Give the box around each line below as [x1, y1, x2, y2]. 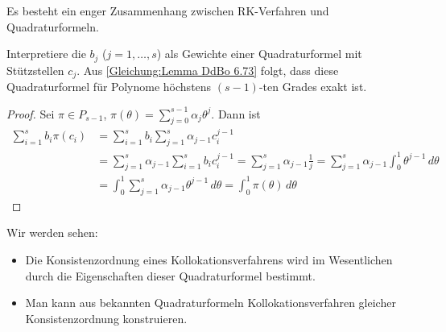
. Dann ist [211, 105, 261, 122]
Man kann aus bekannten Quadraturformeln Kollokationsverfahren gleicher [25, 294, 396, 311]
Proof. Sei [6, 105, 55, 122]
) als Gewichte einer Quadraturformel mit [156, 45, 362, 62]
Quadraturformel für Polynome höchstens [6, 78, 212, 95]
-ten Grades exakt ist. [258, 78, 367, 95]
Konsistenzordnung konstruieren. [25, 309, 188, 326]
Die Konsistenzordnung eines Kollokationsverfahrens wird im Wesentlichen [25, 251, 393, 268]
